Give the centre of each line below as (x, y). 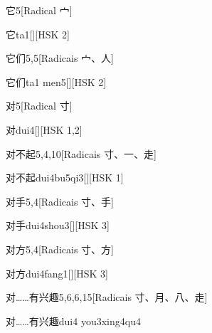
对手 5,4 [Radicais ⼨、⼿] (60, 201)
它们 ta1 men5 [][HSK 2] (56, 81)
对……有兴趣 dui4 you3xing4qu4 (73, 321)
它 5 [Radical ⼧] (39, 10)
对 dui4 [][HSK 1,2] (44, 129)
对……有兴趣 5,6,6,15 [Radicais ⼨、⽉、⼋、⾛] (107, 297)
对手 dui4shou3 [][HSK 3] (58, 225)
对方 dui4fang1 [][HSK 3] (57, 273)
